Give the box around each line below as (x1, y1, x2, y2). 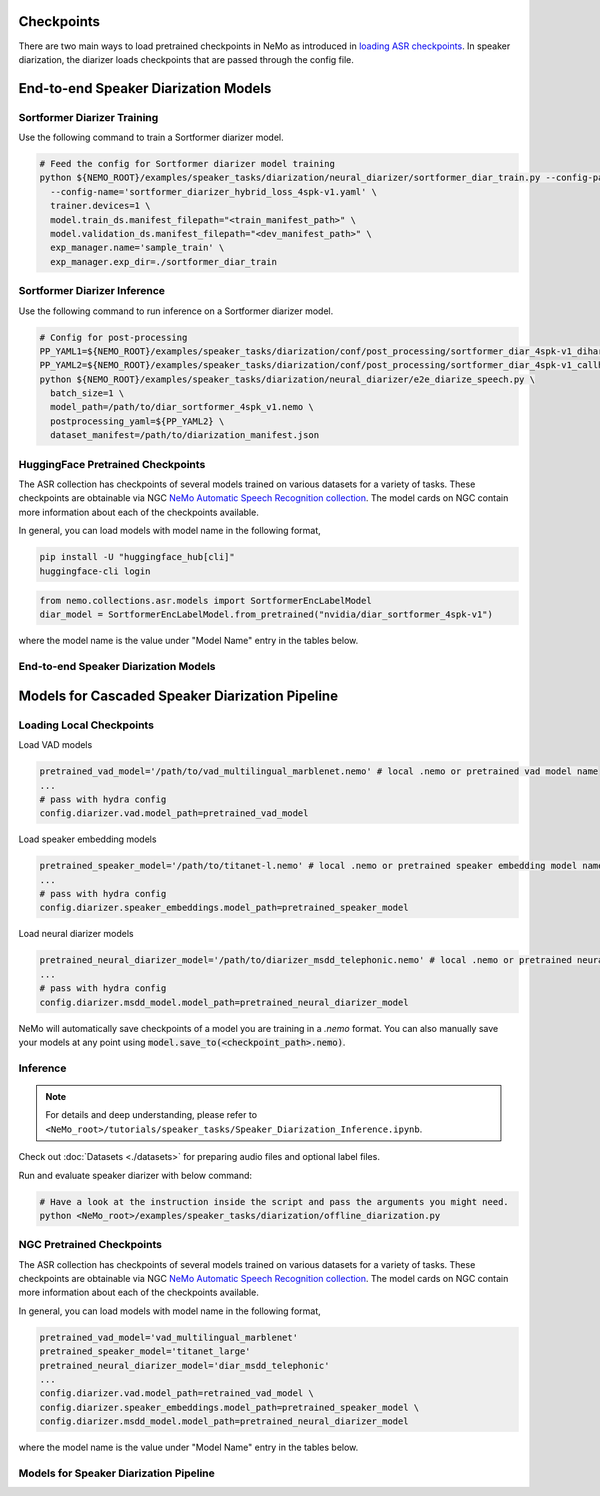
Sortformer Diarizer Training (18, 110, 159, 124)
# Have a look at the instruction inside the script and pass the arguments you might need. (39, 1196, 509, 1207)
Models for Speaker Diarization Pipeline (18, 1466, 215, 1480)
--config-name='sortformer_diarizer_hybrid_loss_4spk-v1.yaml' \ (50, 186, 378, 197)
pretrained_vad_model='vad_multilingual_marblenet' (39, 1331, 299, 1343)
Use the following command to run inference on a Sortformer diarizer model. (18, 305, 334, 317)
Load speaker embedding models (18, 833, 157, 845)
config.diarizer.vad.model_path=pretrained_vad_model (39, 808, 309, 819)
